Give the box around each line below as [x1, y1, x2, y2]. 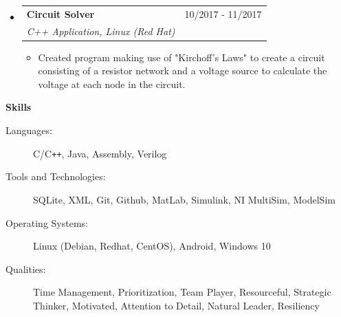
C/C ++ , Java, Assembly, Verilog [33, 146, 167, 160]
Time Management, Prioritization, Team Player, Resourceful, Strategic [33, 285, 331, 299]
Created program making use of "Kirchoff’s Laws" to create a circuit [38, 50, 325, 64]
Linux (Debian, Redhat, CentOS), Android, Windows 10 [33, 239, 271, 253]
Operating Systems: [5, 215, 88, 230]
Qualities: [5, 261, 46, 276]
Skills [5, 100, 32, 114]
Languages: [5, 123, 52, 138]
